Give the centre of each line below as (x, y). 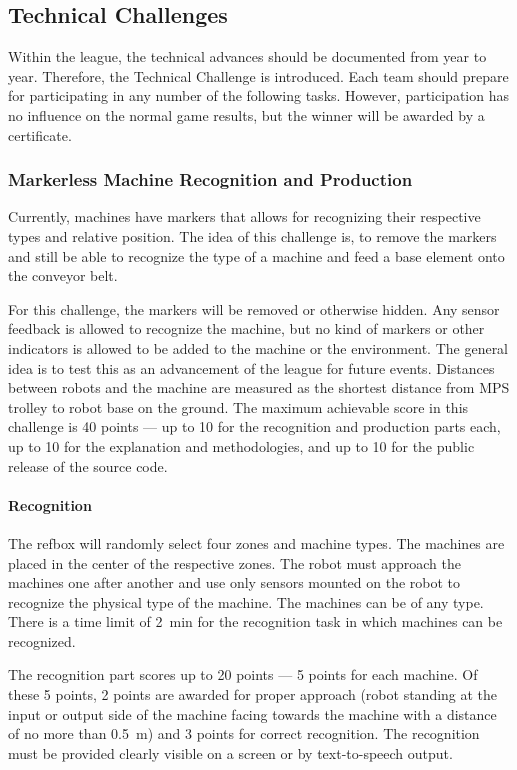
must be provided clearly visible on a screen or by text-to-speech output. (230, 752)
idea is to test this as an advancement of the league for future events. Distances (251, 367)
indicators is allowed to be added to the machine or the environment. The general (258, 347)
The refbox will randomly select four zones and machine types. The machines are (256, 542)
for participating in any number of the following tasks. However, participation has (258, 95)
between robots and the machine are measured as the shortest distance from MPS (259, 387)
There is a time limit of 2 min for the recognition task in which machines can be (255, 621)
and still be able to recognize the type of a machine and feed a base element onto (256, 255)
